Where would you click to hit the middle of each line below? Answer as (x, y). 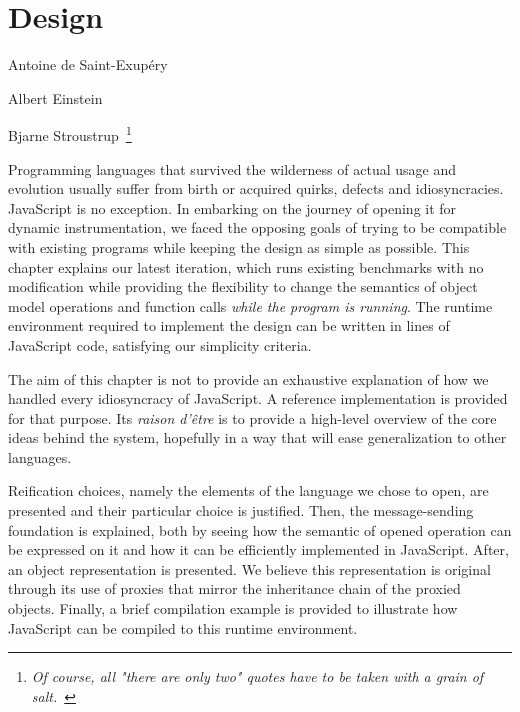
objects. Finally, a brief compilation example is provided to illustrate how (233, 608)
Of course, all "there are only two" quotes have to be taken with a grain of (257, 676)
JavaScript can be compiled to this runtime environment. (183, 627)
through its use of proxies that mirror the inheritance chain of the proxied (234, 588)
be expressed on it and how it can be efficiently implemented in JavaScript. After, (258, 549)
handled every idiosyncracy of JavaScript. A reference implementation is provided (258, 398)
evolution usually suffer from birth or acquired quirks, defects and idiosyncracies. (256, 188)
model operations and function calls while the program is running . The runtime (250, 305)
